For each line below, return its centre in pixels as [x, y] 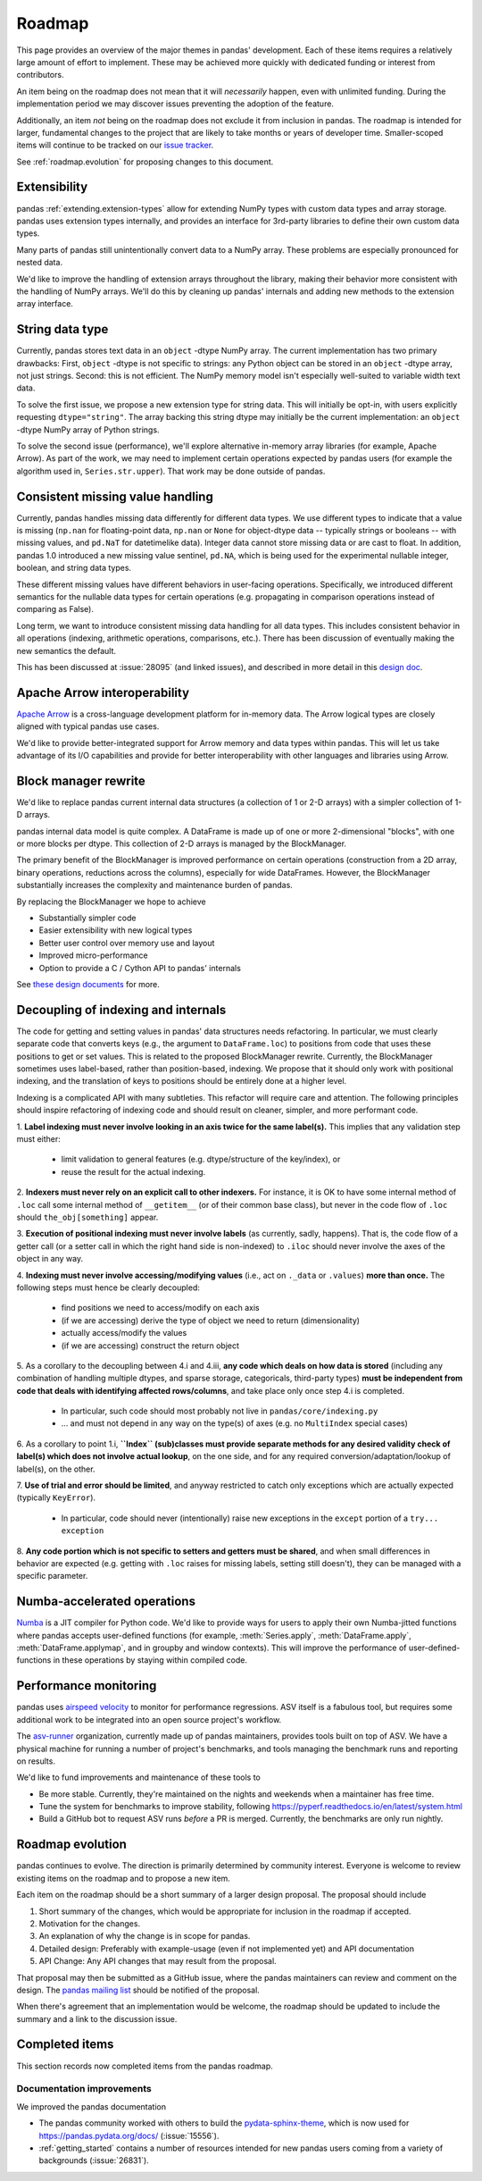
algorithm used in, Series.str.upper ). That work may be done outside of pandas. [171, 471]
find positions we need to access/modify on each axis [160, 1308]
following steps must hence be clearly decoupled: [108, 1288]
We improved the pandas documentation [91, 2106]
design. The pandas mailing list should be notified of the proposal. [138, 1990]
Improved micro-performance [93, 955]
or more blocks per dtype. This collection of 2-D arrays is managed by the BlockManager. [182, 843]
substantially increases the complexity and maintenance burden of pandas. [155, 885]
